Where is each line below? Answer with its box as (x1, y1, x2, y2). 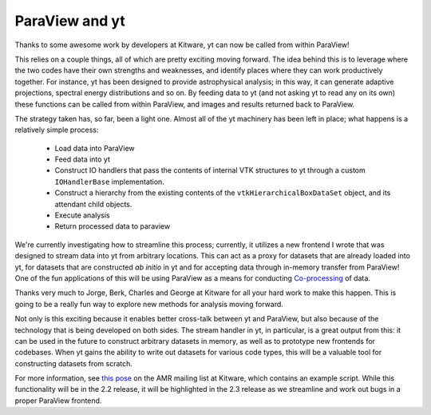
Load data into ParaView (54, 143, 135, 153)
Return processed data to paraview (54, 221, 171, 231)
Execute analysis (54, 210, 111, 220)
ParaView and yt (14, 12, 125, 30)
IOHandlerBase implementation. (54, 177, 165, 186)
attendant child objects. (54, 199, 132, 209)
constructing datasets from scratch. (14, 358, 133, 368)
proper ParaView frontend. (14, 396, 102, 405)
